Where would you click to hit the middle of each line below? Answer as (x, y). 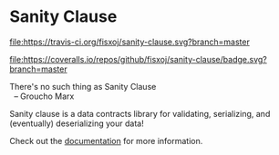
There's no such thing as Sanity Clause (83, 86)
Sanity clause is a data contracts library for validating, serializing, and (140, 113)
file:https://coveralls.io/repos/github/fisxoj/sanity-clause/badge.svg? (138, 59)
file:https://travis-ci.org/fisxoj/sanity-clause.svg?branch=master (130, 42)
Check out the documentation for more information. (106, 140)
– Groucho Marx (44, 96)
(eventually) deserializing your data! (77, 123)
